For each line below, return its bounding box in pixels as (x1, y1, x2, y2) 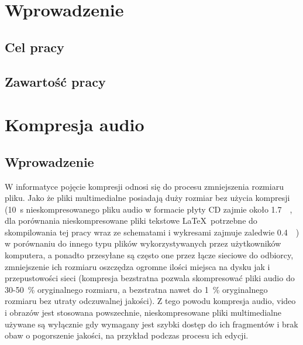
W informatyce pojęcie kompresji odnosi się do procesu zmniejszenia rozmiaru (5, 180, 284, 192)
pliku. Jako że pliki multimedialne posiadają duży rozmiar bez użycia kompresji (5, 192, 290, 204)
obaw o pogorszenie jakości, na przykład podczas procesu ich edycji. (5, 329, 249, 341)
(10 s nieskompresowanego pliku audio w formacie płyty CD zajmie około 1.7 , (5, 203, 292, 215)
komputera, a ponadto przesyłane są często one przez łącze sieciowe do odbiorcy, (5, 249, 294, 261)
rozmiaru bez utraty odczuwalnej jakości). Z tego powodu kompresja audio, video (5, 295, 296, 307)
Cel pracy (5, 37, 64, 56)
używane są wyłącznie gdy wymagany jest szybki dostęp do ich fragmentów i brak (5, 317, 298, 330)
